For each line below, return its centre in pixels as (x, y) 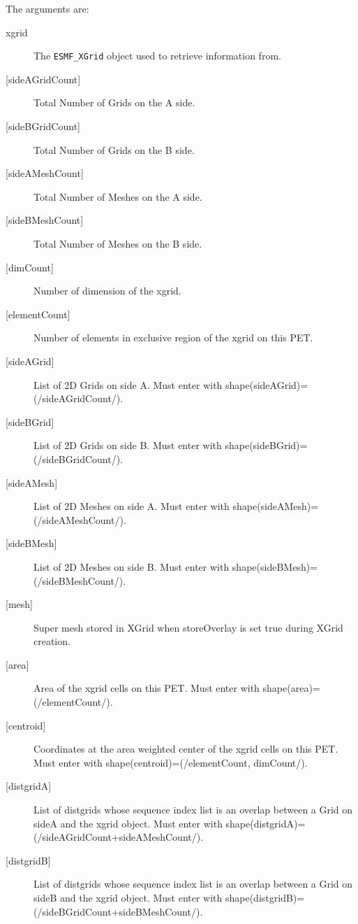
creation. (52, 641)
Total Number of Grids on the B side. (114, 149)
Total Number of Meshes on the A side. (118, 196)
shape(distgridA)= (266, 823)
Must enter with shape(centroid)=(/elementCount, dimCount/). (171, 762)
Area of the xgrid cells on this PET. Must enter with (147, 688)
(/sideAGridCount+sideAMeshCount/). (119, 837)
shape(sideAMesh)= (276, 506)
